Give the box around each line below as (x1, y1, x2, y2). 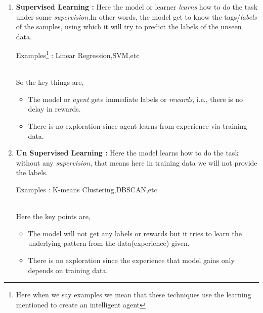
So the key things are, (16, 77, 84, 87)
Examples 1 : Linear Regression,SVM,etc (16, 48, 140, 61)
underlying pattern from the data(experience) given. (28, 238, 190, 248)
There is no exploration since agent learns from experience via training (28, 121, 247, 131)
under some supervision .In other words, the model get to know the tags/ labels (16, 11, 257, 22)
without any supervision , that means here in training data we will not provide (16, 157, 257, 168)
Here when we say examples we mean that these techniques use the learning (16, 289, 251, 300)
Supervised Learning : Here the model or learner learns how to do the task (16, 2, 258, 12)
